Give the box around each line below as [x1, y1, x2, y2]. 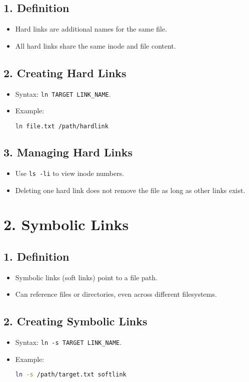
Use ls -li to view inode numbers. [15, 167, 124, 178]
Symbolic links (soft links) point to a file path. [15, 272, 157, 282]
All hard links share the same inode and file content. [15, 40, 176, 51]
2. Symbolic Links [3, 214, 129, 235]
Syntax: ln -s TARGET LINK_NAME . [15, 337, 122, 347]
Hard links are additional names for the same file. [15, 24, 167, 34]
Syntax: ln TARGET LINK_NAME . [15, 88, 111, 99]
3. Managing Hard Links [3, 144, 132, 160]
